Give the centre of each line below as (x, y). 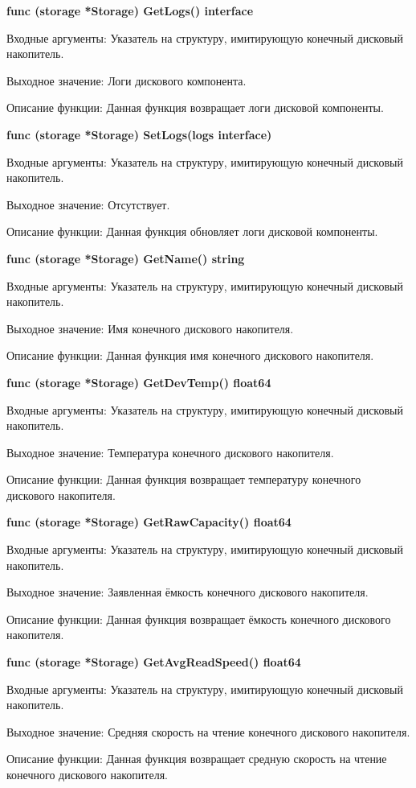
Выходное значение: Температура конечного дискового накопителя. (170, 452)
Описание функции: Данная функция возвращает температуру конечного (184, 479)
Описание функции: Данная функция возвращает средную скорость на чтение (197, 759)
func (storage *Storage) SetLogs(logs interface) (139, 134)
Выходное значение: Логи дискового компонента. (126, 80)
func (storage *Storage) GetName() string (126, 258)
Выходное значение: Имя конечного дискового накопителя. (150, 328)
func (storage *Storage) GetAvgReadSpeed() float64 (154, 662)
